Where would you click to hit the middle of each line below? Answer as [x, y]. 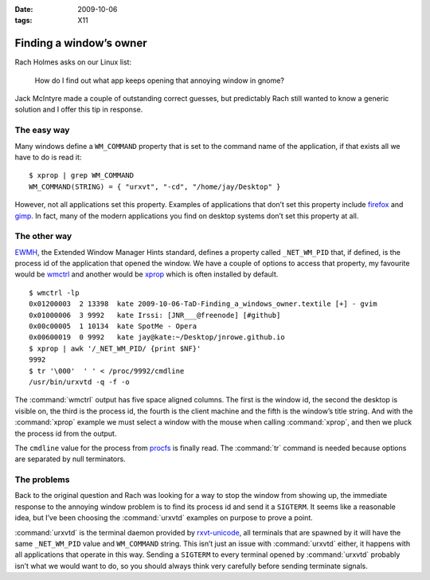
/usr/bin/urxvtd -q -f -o [80, 382]
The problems [42, 480]
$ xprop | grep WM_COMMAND [82, 176]
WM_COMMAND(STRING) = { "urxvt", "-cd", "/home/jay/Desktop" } [155, 186]
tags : [23, 21]
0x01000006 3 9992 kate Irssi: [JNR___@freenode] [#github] [155, 315]
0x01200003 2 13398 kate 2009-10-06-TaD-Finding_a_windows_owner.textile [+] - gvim [203, 304]
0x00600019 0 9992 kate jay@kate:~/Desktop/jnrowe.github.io [157, 337]
